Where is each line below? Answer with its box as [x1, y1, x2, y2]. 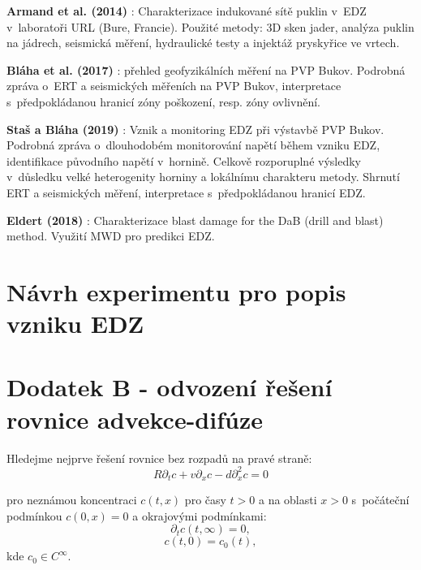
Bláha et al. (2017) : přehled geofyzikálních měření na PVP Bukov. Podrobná [6, 61, 406, 78]
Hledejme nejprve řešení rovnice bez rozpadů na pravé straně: [6, 449, 312, 466]
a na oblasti [258, 491, 317, 508]
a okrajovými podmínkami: [132, 507, 267, 524]
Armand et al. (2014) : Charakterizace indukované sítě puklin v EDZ [6, 2, 367, 19]
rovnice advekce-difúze [6, 402, 263, 435]
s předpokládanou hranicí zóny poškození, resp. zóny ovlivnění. [6, 93, 320, 110]
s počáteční [351, 491, 410, 508]
